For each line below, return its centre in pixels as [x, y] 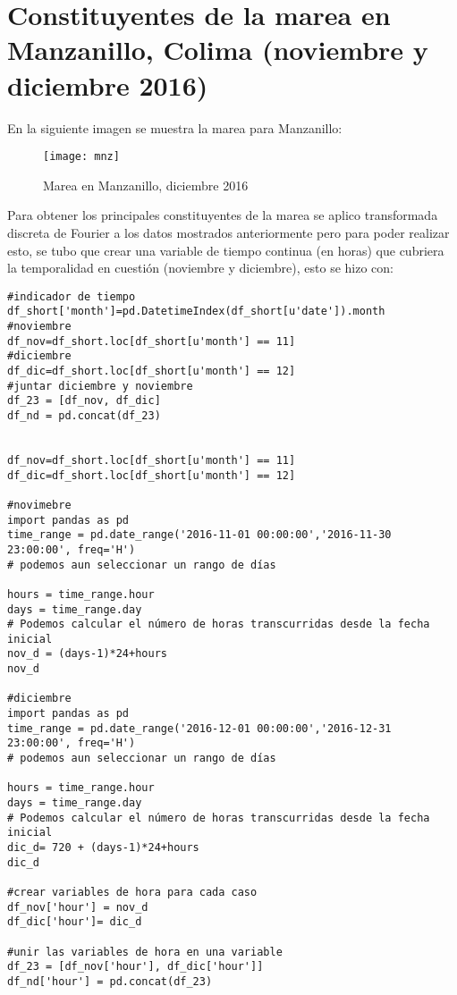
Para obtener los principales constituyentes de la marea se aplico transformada [223, 215]
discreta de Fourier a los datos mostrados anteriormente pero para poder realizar [228, 232]
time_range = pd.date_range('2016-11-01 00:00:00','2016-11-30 [199, 535]
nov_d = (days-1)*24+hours [87, 654]
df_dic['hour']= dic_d [75, 922]
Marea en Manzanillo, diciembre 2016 [146, 185]
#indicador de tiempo [72, 296]
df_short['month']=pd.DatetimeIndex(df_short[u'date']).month [196, 312]
